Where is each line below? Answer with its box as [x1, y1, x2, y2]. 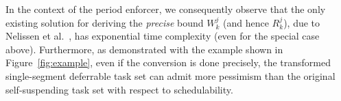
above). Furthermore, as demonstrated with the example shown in [5, 42, 283, 56]
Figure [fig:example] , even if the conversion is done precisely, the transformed [5, 55, 331, 70]
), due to [283, 15, 320, 29]
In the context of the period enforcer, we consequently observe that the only [5, 2, 326, 16]
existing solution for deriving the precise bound [5, 15, 204, 29]
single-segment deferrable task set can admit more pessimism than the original [5, 68, 336, 83]
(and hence [223, 15, 269, 29]
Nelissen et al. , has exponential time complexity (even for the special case [5, 29, 320, 43]
